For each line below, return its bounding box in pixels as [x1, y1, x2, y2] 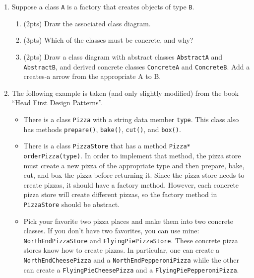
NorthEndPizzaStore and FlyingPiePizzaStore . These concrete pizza [23, 235, 238, 245]
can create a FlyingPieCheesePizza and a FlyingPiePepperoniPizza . [23, 264, 239, 275]
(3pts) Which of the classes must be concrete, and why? [23, 35, 193, 45]
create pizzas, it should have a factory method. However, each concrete [23, 179, 239, 190]
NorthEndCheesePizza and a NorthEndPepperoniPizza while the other [23, 255, 239, 265]
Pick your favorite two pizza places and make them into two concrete [23, 215, 233, 226]
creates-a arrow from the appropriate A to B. [23, 71, 161, 81]
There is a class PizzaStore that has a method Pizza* [23, 140, 190, 151]
